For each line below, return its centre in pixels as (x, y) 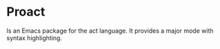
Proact (26, 12)
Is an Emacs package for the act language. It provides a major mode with (110, 31)
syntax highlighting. (34, 37)
